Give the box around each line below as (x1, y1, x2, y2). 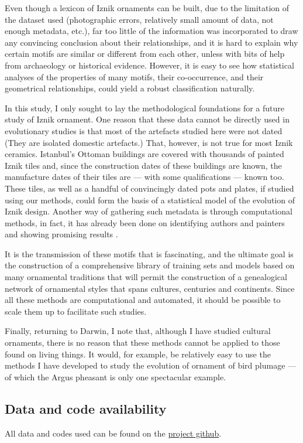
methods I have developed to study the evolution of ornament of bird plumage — (5, 359, 297, 372)
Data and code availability (5, 399, 167, 417)
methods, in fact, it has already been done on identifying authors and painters (5, 216, 285, 229)
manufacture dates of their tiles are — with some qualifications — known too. (5, 171, 284, 183)
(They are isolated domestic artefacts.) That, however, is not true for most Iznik (5, 136, 293, 148)
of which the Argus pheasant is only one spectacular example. (5, 370, 226, 383)
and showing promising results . (5, 228, 118, 240)
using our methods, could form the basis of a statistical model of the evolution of (5, 193, 295, 206)
